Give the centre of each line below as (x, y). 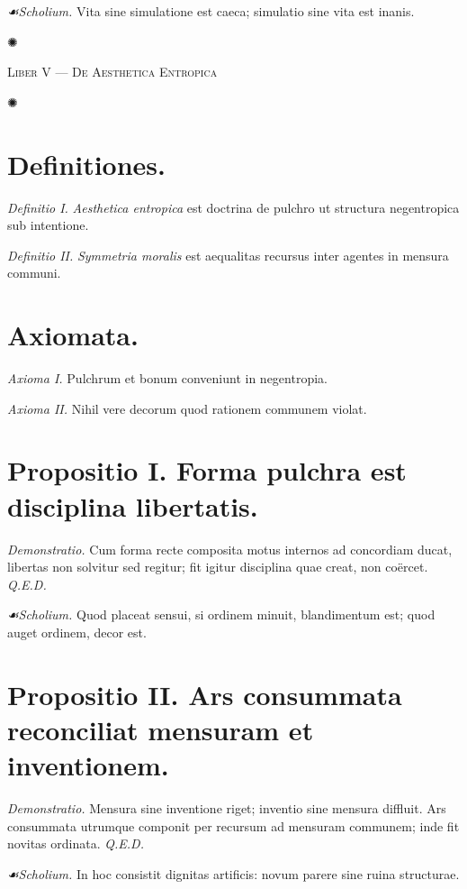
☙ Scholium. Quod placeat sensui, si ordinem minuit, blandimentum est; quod (221, 614)
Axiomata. (73, 335)
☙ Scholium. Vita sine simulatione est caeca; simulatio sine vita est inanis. (211, 11)
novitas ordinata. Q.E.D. (76, 843)
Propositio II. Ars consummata (205, 694)
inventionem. (88, 765)
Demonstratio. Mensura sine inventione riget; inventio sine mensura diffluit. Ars (227, 807)
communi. (34, 273)
